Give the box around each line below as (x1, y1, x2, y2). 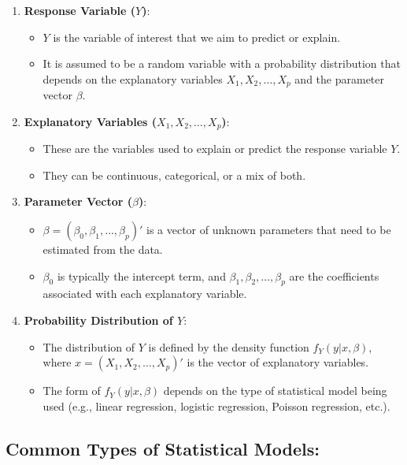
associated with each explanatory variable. (43, 285, 247, 302)
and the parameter (294, 70, 385, 87)
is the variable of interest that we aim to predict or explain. (53, 28, 341, 45)
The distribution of (43, 338, 135, 355)
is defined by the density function (148, 338, 309, 355)
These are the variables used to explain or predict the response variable (43, 140, 387, 157)
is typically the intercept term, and (57, 267, 226, 284)
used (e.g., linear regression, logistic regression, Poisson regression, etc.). (43, 397, 390, 414)
